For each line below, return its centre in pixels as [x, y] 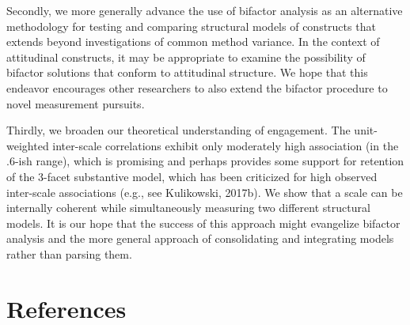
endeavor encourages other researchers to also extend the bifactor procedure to [197, 87]
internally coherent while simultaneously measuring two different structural [188, 208]
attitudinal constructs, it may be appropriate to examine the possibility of [186, 57]
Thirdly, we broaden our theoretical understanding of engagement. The [178, 130]
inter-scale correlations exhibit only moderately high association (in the [226, 145]
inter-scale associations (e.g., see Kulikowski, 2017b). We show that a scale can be [205, 192]
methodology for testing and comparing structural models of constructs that [191, 26]
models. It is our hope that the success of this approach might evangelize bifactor [203, 223]
